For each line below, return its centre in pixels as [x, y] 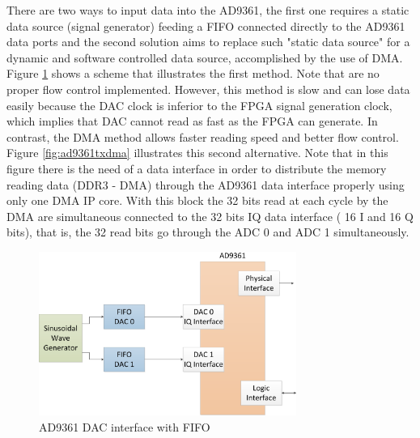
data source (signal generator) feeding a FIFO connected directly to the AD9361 [206, 26]
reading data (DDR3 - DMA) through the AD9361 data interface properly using [206, 184]
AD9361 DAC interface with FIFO [125, 426]
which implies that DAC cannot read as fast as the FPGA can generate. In [192, 121]
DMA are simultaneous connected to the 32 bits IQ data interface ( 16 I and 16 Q [210, 216]
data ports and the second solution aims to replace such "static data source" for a [208, 42]
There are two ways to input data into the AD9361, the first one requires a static [208, 10]
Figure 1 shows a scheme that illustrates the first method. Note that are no [193, 73]
